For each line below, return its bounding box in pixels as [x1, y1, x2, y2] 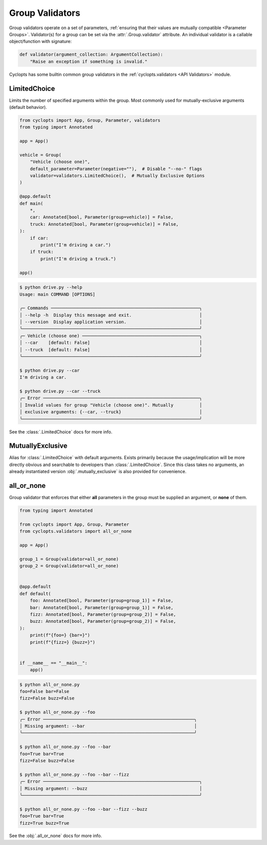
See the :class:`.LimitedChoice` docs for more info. [9, 428, 113, 435]
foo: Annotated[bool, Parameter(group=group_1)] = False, [30, 598, 174, 604]
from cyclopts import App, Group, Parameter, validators [19, 117, 161, 123]
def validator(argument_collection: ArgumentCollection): [19, 52, 163, 57]
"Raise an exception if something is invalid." [30, 58, 148, 64]
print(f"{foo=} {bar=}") [30, 632, 90, 638]
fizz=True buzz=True [19, 820, 69, 826]
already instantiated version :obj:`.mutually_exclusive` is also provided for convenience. [9, 469, 186, 474]
